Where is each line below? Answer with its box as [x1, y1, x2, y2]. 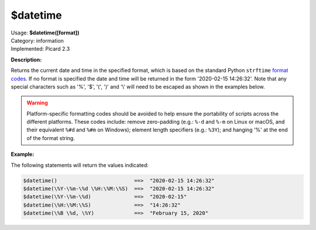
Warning [26, 99, 48, 106]
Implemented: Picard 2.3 [11, 46, 70, 53]
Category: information [11, 37, 64, 44]
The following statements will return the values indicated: [11, 161, 149, 169]
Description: [11, 56, 42, 63]
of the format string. [26, 134, 75, 141]
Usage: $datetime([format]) [11, 29, 80, 36]
